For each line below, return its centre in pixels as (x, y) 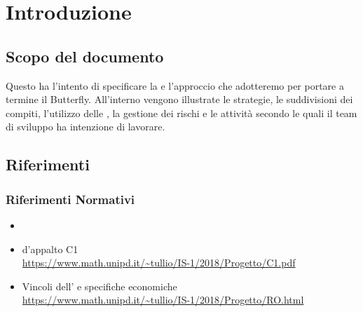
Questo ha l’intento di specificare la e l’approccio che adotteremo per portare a (175, 85)
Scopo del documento (85, 56)
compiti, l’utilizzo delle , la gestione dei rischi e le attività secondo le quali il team (181, 113)
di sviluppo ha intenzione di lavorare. (85, 127)
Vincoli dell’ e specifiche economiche (100, 286)
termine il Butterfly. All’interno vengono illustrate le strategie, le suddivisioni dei (179, 99)
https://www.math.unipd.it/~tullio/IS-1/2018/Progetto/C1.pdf (159, 263)
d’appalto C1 (50, 249)
